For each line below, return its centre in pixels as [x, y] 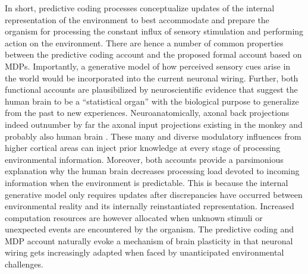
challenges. [24, 264]
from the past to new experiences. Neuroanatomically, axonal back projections [147, 113]
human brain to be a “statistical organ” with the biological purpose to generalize [152, 101]
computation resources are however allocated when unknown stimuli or [134, 217]
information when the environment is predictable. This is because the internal [147, 182]
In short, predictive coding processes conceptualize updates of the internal [140, 8]
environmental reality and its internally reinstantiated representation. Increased [150, 206]
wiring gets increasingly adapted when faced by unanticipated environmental [144, 252]
